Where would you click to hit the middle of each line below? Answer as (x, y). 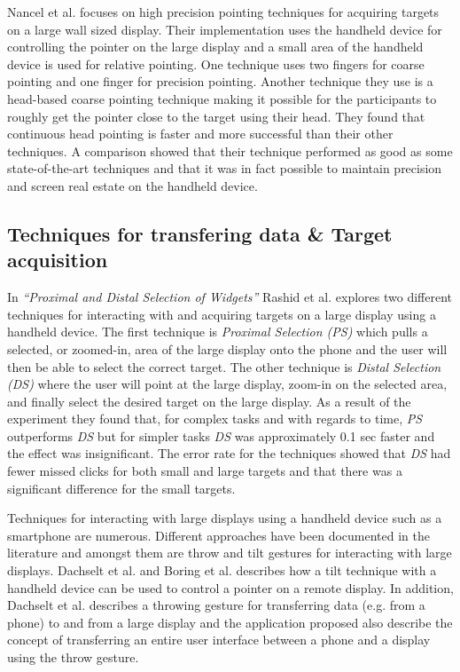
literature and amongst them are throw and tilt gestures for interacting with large (230, 553)
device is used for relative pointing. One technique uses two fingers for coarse (216, 63)
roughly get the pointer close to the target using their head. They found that (216, 116)
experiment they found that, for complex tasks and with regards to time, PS (215, 419)
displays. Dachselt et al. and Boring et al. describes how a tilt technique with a (222, 570)
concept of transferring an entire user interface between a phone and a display (219, 640)
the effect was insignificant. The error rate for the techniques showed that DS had (229, 453)
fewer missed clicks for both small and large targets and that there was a (205, 471)
